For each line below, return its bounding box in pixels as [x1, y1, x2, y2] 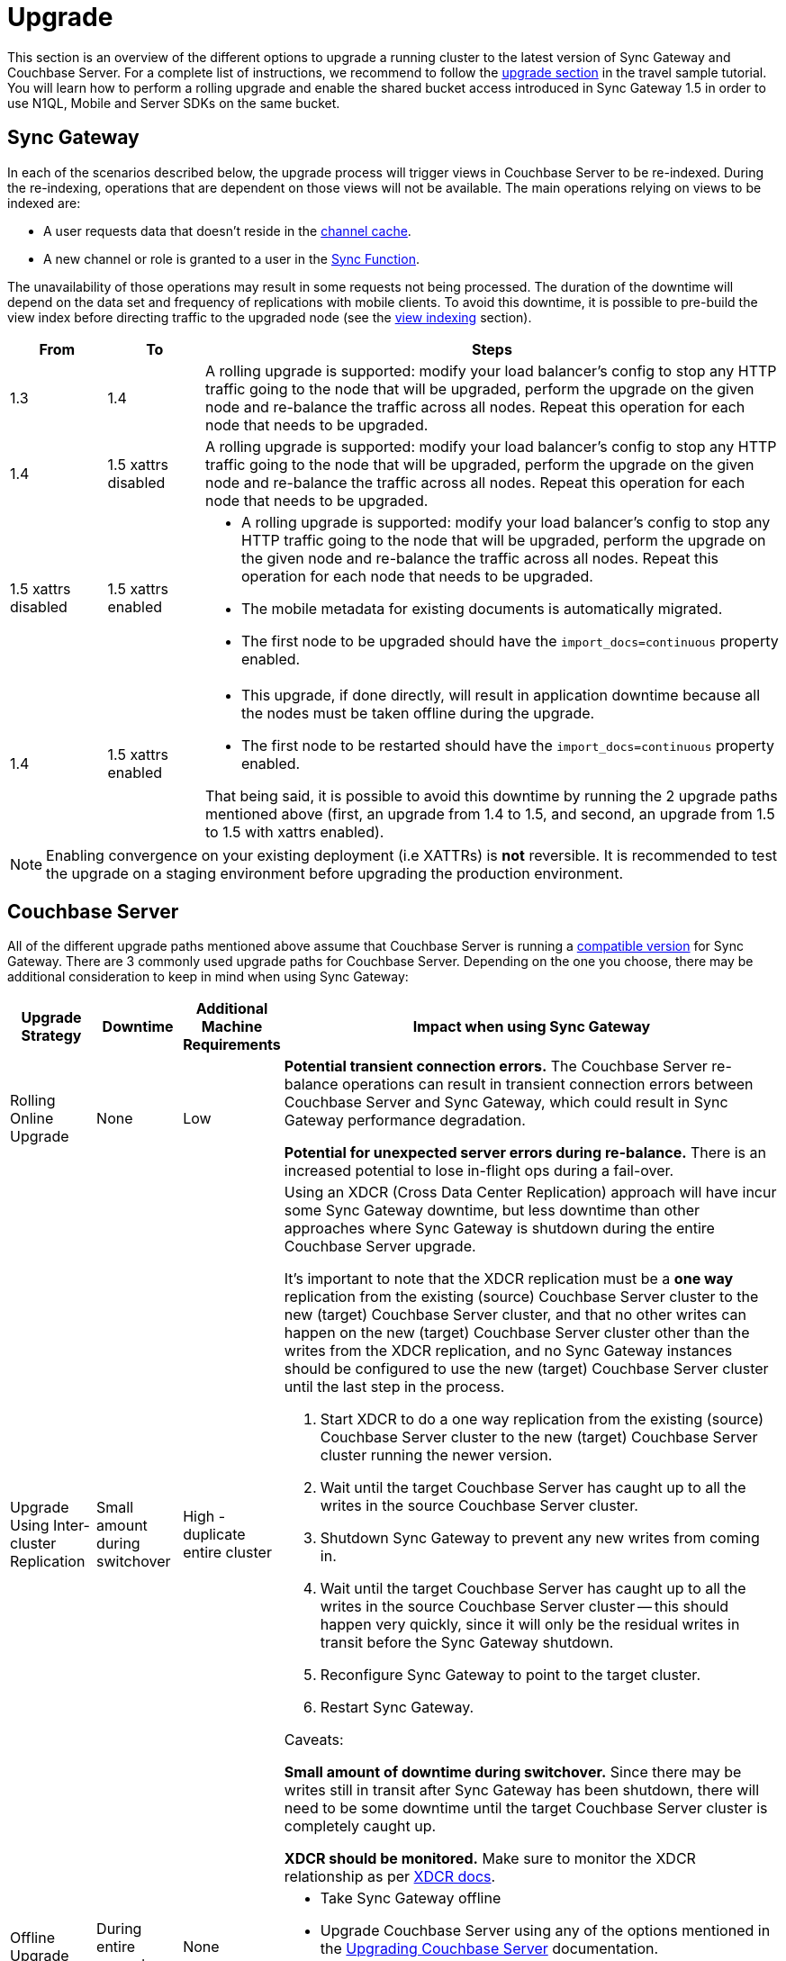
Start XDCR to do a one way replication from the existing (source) [320, 1410, 764, 1429]
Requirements [183, 1035, 281, 1054]
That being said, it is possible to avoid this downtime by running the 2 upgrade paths [205, 786, 778, 805]
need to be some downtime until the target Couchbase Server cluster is [284, 1799, 768, 1818]
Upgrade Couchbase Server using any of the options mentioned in [320, 1921, 771, 1940]
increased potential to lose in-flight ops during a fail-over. [284, 1161, 674, 1180]
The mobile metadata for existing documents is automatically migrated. [241, 599, 723, 618]
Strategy [21, 1026, 82, 1045]
